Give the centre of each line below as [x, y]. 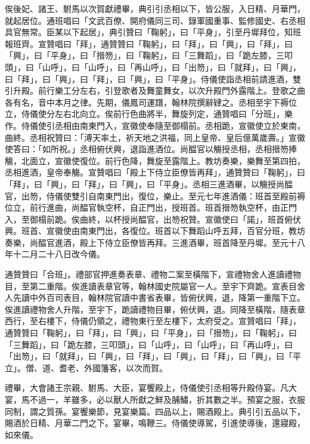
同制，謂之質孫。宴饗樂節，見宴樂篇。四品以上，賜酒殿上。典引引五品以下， [155, 411]
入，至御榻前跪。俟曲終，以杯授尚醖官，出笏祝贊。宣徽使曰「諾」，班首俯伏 [153, 219]
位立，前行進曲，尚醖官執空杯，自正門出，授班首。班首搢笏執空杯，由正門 [151, 207]
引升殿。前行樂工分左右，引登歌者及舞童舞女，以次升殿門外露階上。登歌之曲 [155, 90]
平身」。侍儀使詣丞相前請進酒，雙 [236, 78]
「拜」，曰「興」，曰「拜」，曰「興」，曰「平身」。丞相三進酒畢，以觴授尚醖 [149, 184]
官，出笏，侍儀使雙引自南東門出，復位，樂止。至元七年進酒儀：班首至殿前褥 [155, 195]
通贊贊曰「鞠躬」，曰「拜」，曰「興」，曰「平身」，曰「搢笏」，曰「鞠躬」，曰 [151, 333]
